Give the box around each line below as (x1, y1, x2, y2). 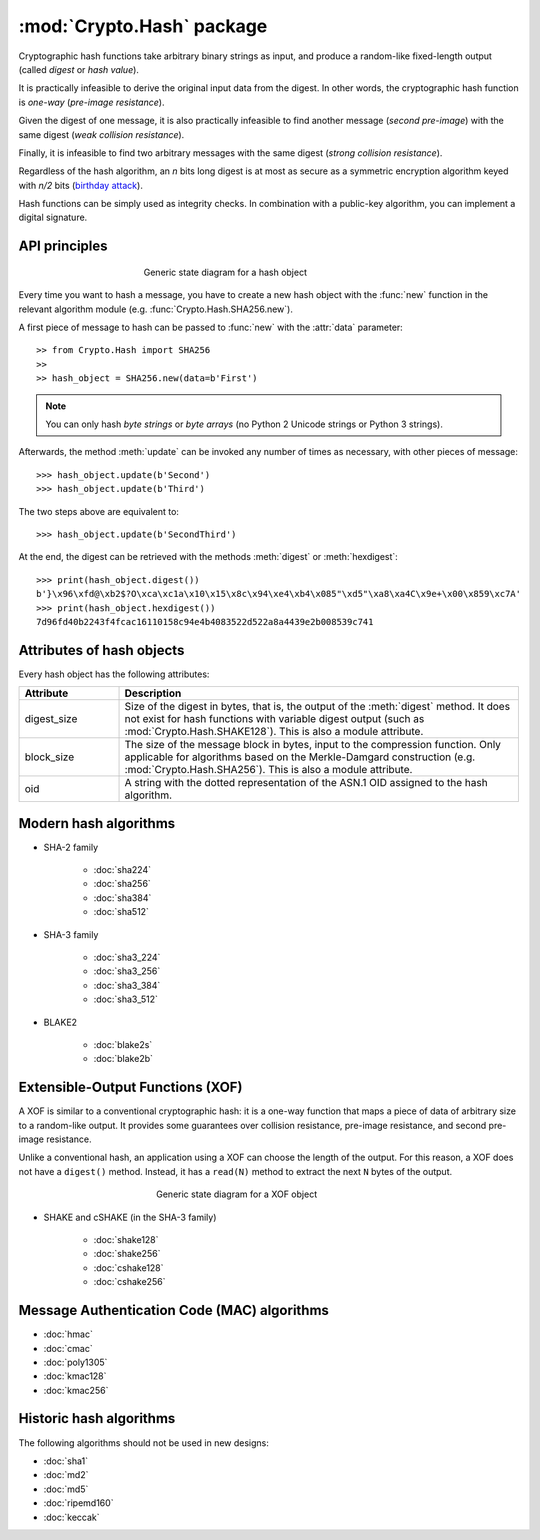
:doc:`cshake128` (93, 1261, 164, 1274)
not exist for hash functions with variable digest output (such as (124, 712, 425, 726)
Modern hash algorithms (18, 815, 176, 832)
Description (124, 686, 182, 700)
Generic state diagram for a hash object (143, 266, 307, 278)
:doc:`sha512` (93, 906, 150, 918)
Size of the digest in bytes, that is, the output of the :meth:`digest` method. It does (124, 700, 510, 714)
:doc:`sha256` (93, 878, 152, 890)
